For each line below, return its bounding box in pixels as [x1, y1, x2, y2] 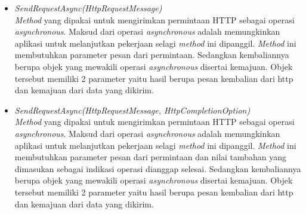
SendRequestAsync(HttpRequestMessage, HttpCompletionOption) [14, 103, 251, 116]
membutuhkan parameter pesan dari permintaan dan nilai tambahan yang [14, 151, 287, 163]
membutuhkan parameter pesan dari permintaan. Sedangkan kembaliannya [14, 48, 289, 61]
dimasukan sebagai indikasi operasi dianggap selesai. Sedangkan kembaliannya [14, 162, 301, 175]
